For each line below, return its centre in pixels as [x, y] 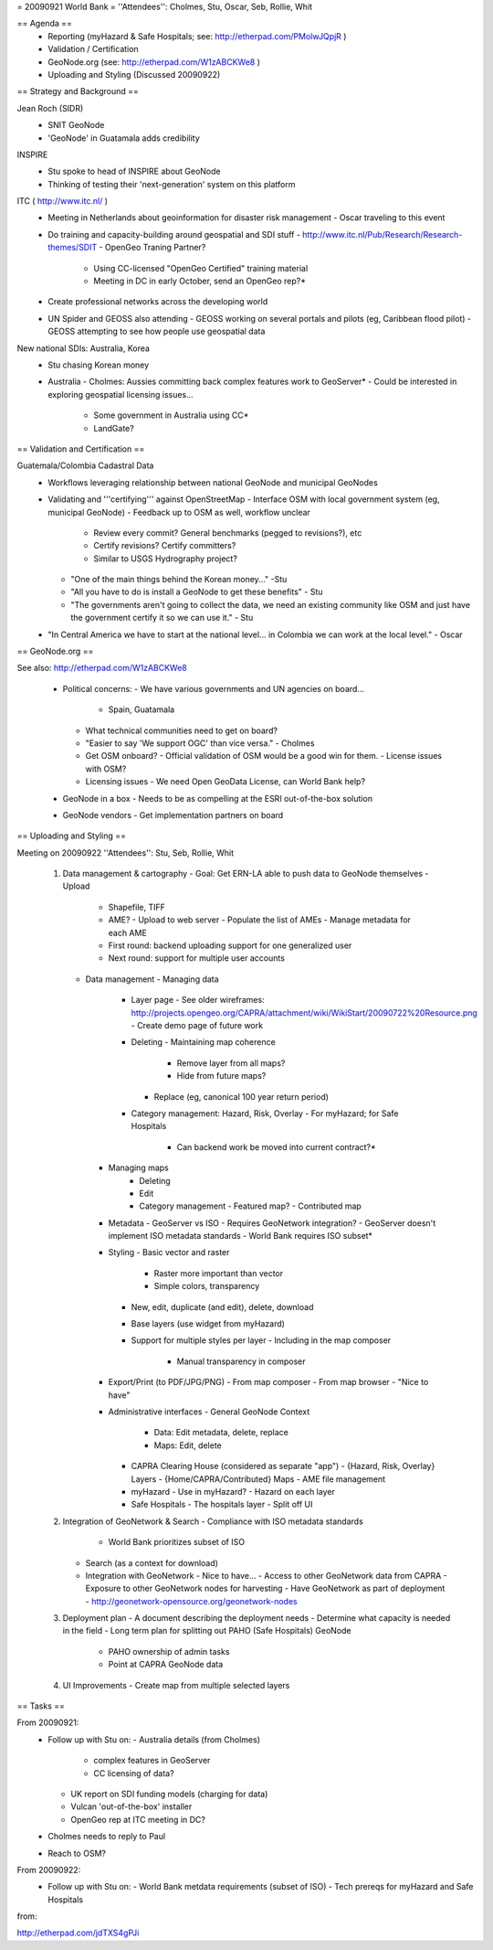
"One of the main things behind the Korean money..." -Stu [179, 580]
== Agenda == [45, 24]
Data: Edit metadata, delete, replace [221, 1433]
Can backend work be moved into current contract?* [276, 1146]
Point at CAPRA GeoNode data [166, 1665]
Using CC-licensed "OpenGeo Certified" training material [201, 268]
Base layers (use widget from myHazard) [208, 1324]
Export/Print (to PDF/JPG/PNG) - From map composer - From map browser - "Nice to [268, 1382]
